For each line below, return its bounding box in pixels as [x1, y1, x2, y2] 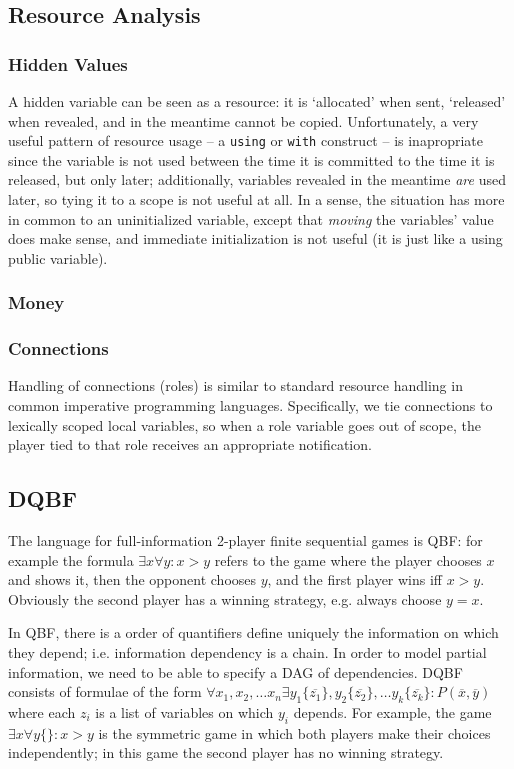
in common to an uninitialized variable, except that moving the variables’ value [8, 208, 494, 229]
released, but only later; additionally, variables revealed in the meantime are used [8, 169, 506, 190]
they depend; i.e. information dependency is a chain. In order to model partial [8, 642, 487, 663]
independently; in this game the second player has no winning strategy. [8, 742, 444, 763]
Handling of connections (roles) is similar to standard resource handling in [8, 375, 463, 396]
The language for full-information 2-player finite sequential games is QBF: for [8, 530, 483, 551]
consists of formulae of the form [8, 681, 202, 702]
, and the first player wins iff [267, 569, 443, 590]
